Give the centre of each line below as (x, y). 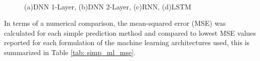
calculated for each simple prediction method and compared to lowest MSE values (130, 32)
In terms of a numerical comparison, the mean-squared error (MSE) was (115, 23)
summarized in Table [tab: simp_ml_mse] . (70, 52)
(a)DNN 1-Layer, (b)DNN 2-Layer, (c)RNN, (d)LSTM (108, 6)
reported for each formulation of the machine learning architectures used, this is (127, 42)
